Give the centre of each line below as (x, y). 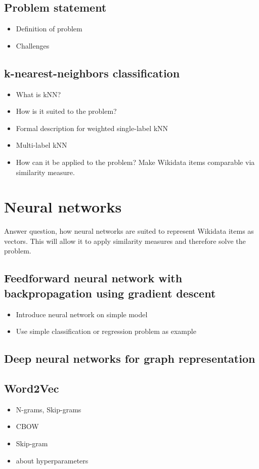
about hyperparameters (52, 460)
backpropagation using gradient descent (110, 293)
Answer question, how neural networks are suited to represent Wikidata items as (129, 231)
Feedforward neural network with (93, 278)
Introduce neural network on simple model (82, 314)
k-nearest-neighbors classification (92, 73)
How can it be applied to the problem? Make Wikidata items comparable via (135, 162)
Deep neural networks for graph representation (130, 358)
